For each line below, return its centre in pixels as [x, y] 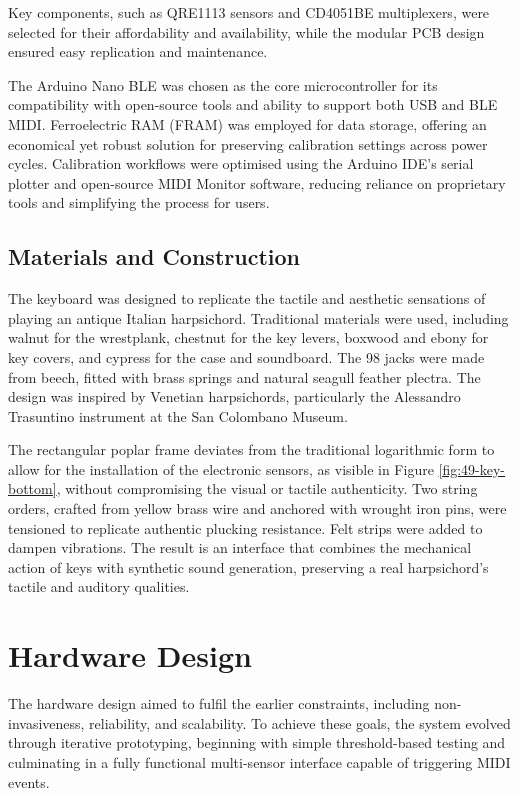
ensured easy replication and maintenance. [138, 51]
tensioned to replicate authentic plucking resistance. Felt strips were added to [245, 527]
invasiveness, [46, 722]
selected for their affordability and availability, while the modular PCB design [246, 31]
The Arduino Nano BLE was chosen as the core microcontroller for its [223, 84]
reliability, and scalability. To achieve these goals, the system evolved [300, 722]
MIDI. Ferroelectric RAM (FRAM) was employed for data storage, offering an [247, 123]
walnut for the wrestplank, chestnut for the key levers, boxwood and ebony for [248, 337]
